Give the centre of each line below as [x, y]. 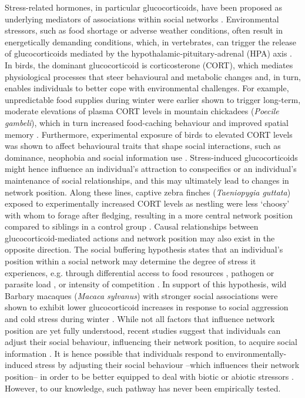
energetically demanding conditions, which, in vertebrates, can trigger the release [150, 42]
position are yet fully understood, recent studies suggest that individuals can [143, 330]
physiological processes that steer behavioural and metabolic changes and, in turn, [153, 76]
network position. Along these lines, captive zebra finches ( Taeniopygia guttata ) [148, 192]
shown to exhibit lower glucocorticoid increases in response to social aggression [147, 307]
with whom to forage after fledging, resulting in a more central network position [149, 215]
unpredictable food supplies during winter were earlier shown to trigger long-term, [153, 99]
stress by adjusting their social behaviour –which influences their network [167, 365]
